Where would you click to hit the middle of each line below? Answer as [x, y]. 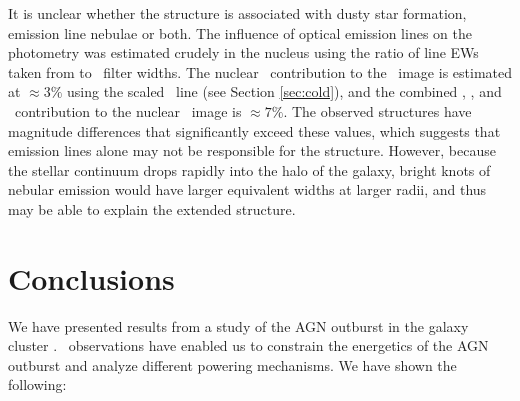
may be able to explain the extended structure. [152, 208]
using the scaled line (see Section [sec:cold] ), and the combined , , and [284, 91]
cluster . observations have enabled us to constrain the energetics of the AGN [248, 345]
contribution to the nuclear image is [128, 110]
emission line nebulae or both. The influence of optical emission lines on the [240, 32]
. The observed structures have [377, 110]
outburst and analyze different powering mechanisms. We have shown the [232, 364]
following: [37, 384]
